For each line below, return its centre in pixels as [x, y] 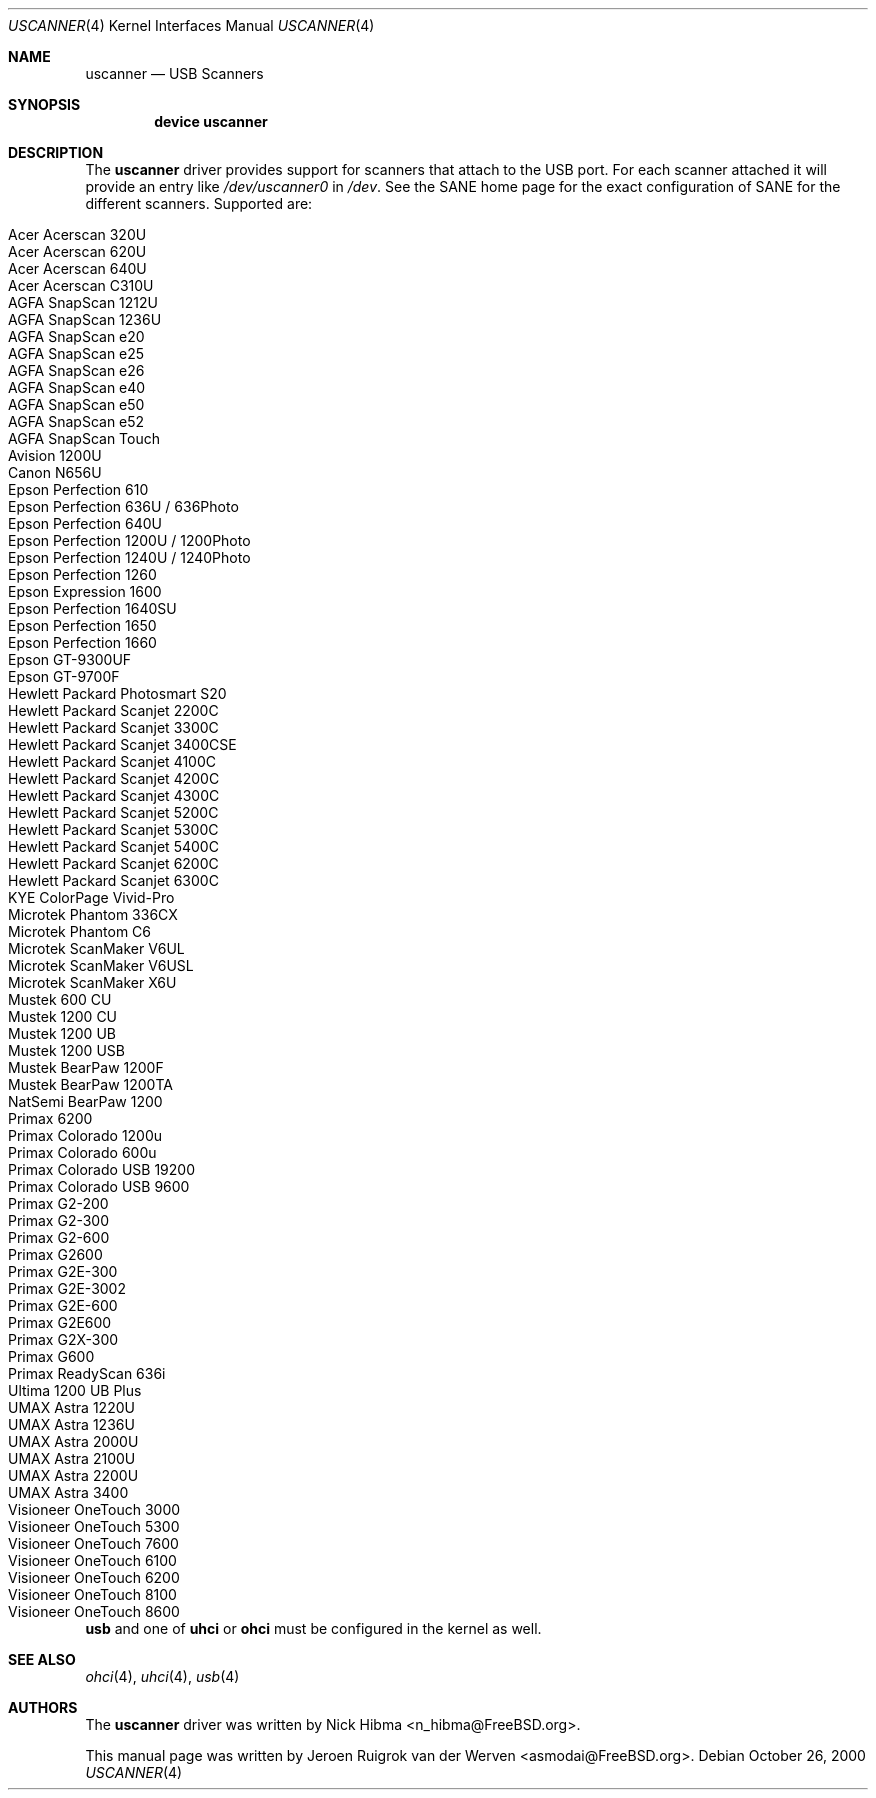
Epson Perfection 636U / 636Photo [123, 506]
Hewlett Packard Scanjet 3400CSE [122, 744]
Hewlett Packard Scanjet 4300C [114, 795]
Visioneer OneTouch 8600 [94, 1611]
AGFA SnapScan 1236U [85, 319]
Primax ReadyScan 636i [87, 1373]
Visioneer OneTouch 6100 [92, 1560]
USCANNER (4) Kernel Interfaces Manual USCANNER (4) [191, 25]
